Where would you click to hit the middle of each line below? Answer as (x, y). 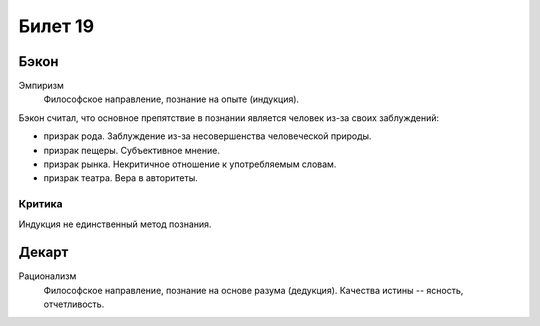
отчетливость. (74, 304)
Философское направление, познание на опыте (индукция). (171, 99)
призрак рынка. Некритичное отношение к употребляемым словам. (190, 164)
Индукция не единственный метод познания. (115, 224)
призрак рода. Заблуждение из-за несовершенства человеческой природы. (207, 136)
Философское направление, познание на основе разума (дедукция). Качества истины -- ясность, (253, 290)
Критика (40, 204)
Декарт (43, 252)
